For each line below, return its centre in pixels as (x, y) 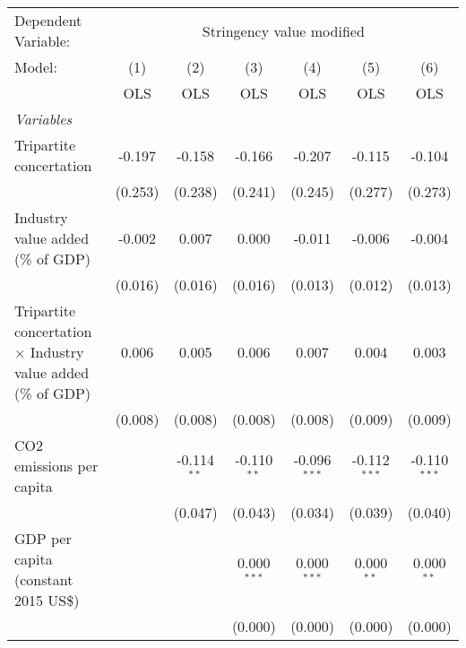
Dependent (48, 20)
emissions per (56, 466)
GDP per (43, 538)
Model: (36, 67)
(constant (44, 579)
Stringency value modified (283, 30)
